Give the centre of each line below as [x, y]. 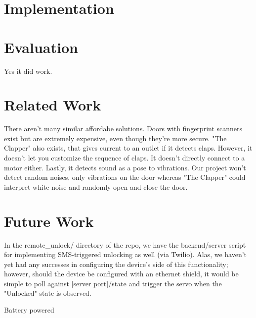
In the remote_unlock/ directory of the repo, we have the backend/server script [125, 244]
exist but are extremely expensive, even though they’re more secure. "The [115, 138]
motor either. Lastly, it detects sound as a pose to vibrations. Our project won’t [125, 167]
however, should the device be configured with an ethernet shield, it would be [121, 274]
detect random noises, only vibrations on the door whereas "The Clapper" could [125, 177]
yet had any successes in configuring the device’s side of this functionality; [116, 264]
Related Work [53, 105]
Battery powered [29, 310]
